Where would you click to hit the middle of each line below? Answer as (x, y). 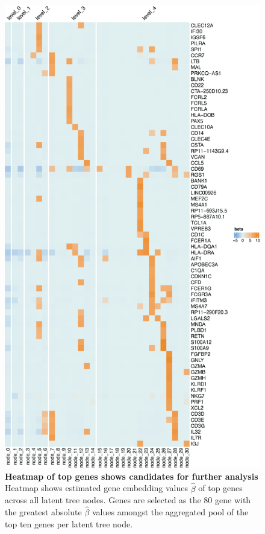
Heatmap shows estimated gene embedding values (96, 488)
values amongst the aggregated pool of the (170, 511)
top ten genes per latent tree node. (69, 523)
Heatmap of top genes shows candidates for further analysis (132, 476)
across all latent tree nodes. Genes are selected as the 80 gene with (128, 500)
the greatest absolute (43, 511)
